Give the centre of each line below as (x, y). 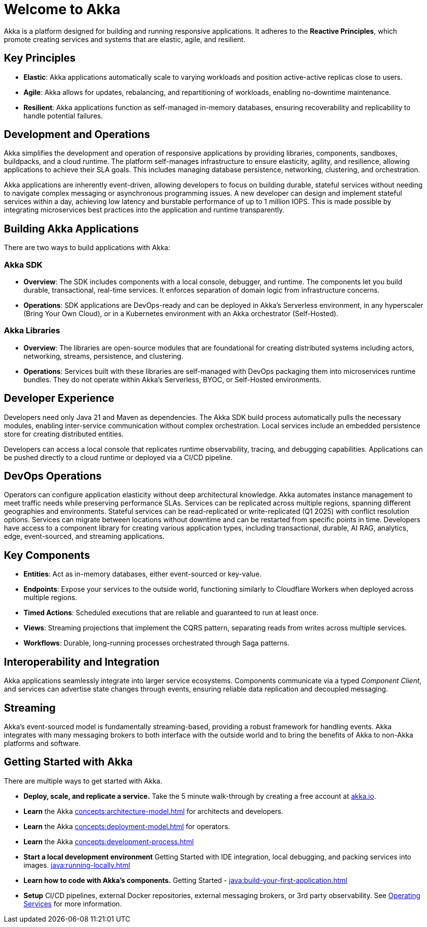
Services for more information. (73, 904)
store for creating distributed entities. (64, 434)
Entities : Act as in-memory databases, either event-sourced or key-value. (142, 574)
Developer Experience (59, 398)
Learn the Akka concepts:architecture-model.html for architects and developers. (154, 811)
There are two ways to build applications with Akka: (87, 248)
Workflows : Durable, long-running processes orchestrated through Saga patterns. (156, 643)
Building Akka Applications (71, 229)
